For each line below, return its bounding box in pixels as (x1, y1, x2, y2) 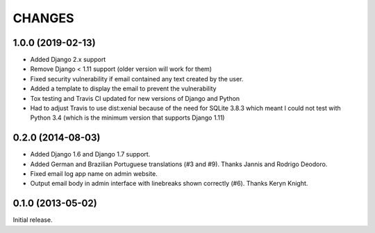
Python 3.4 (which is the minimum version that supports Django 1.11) (30, 113, 225, 122)
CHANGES (12, 10, 74, 26)
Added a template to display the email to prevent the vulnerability (30, 84, 217, 93)
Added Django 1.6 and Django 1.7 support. (30, 150, 151, 159)
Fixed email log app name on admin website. (30, 170, 158, 178)
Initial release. (12, 216, 53, 224)
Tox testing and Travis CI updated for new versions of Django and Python (30, 94, 240, 102)
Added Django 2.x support (30, 56, 106, 64)
